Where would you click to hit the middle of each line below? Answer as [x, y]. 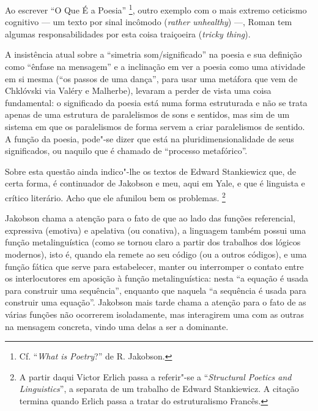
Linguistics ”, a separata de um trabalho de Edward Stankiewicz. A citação [159, 389]
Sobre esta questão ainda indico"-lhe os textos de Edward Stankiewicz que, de [150, 171]
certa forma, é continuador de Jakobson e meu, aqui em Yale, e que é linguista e [155, 183]
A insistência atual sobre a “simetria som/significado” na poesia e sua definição [153, 54]
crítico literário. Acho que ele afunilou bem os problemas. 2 [115, 196]
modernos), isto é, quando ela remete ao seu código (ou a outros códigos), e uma [156, 254]
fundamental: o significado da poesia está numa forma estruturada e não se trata [156, 102]
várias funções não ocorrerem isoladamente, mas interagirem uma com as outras [155, 314]
